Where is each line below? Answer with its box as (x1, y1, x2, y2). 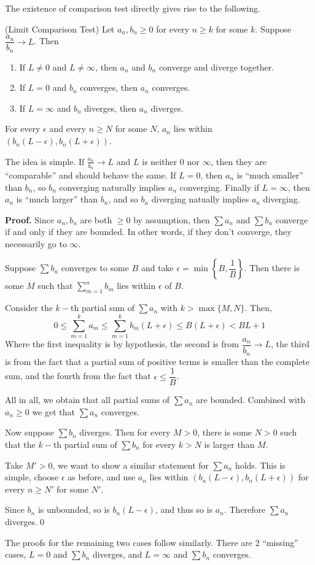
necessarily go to (5, 237, 67, 250)
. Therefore (224, 503, 266, 516)
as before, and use (68, 471, 136, 483)
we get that (32, 405, 75, 418)
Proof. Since (5, 213, 55, 226)
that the (5, 437, 36, 450)
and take (141, 261, 174, 274)
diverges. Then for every (79, 426, 171, 439)
